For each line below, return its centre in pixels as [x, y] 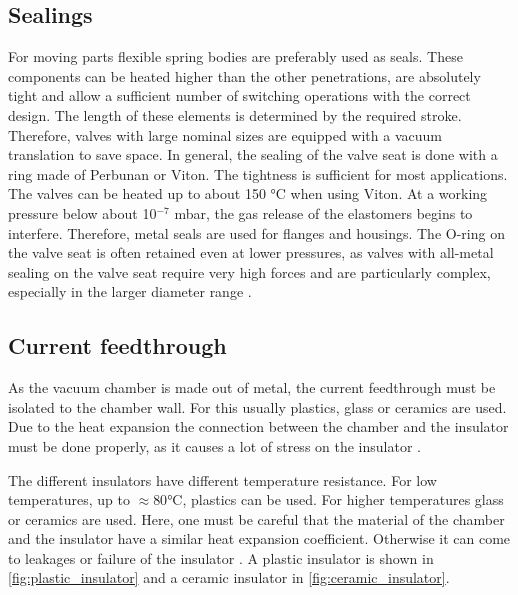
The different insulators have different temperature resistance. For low [222, 479]
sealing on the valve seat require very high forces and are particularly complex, [249, 271]
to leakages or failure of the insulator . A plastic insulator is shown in [221, 557]
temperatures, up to [69, 499]
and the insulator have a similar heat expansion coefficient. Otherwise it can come [259, 538]
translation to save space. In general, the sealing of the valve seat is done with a [253, 154]
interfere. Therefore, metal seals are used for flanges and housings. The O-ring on [256, 232]
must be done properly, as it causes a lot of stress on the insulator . [214, 445]
